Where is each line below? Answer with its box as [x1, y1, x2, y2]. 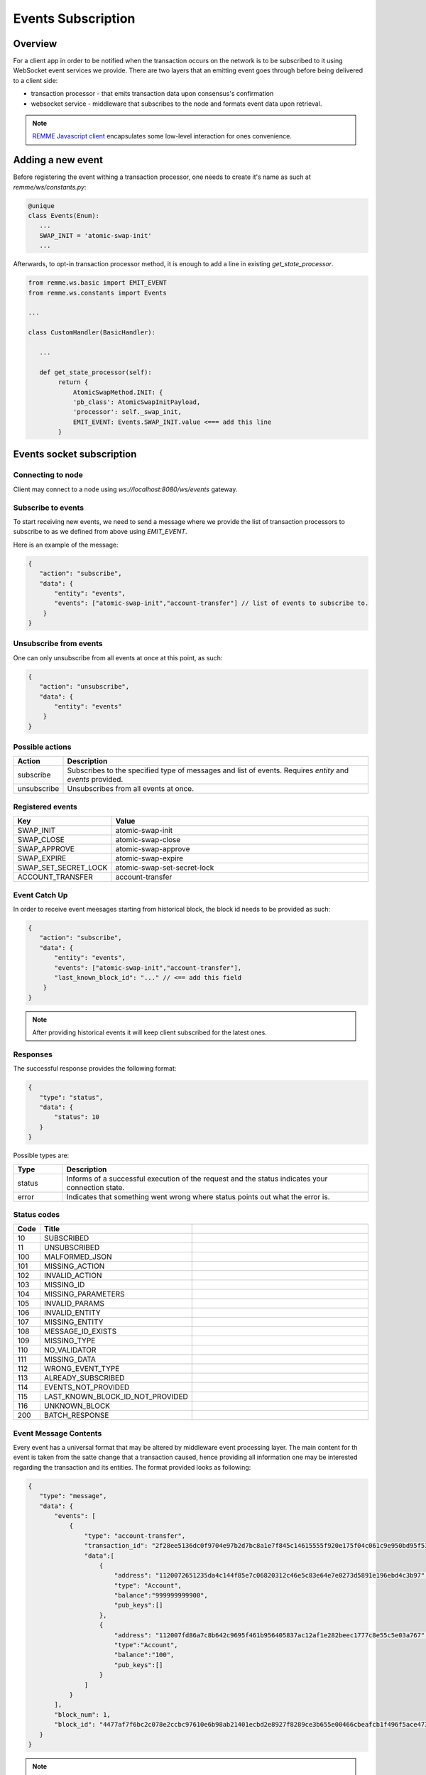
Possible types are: [13, 1151, 70, 1160]
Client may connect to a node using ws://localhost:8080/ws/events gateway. [13, 485, 238, 493]
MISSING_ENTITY [43, 1317, 104, 1327]
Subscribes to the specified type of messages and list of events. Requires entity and [67, 765, 349, 775]
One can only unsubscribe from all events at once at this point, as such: [13, 653, 223, 662]
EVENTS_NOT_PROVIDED [43, 1382, 130, 1392]
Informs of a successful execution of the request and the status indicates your [66, 1174, 328, 1184]
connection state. [66, 1182, 125, 1192]
